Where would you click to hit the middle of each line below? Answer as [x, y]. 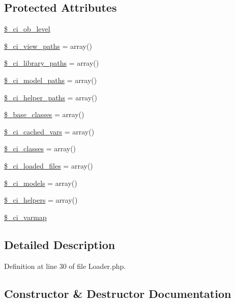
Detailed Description [60, 244]
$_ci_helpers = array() [41, 200]
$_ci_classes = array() [40, 148]
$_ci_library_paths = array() [52, 63]
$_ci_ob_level [27, 29]
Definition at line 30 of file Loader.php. [65, 266]
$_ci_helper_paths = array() [51, 97]
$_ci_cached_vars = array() [49, 131]
